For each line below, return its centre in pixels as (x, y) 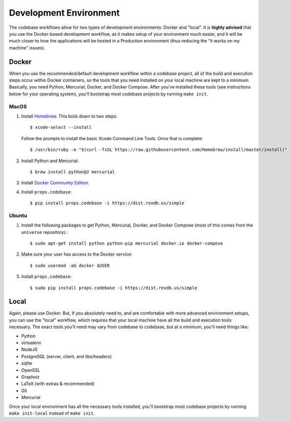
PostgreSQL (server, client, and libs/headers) (66, 356)
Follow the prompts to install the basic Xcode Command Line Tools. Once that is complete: (112, 138)
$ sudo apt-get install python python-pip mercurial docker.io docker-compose (126, 243)
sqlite (27, 363)
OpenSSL (31, 370)
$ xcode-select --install (61, 127)
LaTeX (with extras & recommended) (58, 384)
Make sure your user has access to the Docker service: (77, 254)
